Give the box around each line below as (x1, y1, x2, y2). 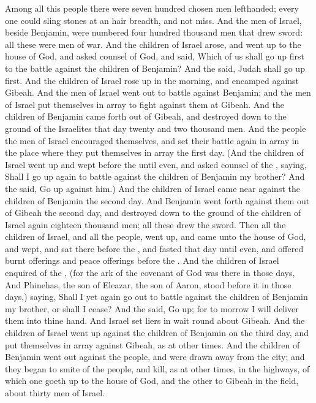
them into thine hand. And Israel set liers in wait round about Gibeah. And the (5, 314, 305, 327)
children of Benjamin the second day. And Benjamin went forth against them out (5, 194, 310, 207)
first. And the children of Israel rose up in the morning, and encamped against (5, 74, 299, 86)
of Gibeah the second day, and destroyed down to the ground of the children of (5, 206, 301, 219)
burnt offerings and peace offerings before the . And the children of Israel (5, 254, 279, 267)
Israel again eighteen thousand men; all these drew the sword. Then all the (5, 218, 286, 231)
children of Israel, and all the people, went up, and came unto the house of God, (5, 230, 306, 243)
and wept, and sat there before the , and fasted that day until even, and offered (5, 242, 304, 255)
